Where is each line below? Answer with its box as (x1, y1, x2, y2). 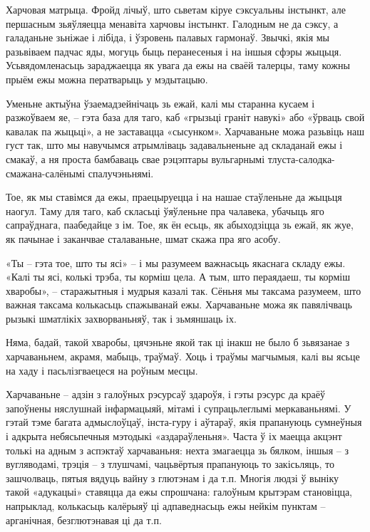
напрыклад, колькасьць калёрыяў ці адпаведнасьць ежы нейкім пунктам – (6, 499, 326, 513)
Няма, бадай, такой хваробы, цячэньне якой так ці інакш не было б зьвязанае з (6, 335, 350, 350)
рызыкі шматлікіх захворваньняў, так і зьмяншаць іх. (6, 311, 237, 325)
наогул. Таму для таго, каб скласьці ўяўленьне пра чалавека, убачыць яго (6, 203, 324, 218)
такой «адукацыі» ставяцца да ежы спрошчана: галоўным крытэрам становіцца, (6, 484, 353, 499)
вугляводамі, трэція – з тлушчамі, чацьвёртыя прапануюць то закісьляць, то (6, 457, 334, 471)
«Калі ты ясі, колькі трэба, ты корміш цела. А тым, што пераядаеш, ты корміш (6, 269, 350, 284)
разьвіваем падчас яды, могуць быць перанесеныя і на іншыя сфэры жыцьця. (6, 43, 342, 58)
